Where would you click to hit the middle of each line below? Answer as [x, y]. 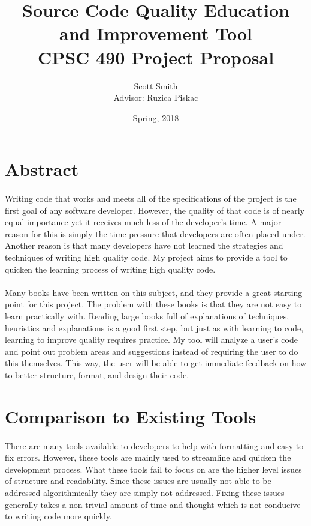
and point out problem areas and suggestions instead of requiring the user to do [152, 351]
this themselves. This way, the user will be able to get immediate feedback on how [156, 363]
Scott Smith [156, 86]
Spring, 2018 [156, 117]
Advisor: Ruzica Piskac [156, 98]
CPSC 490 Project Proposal [156, 57]
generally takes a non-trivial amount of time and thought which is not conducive [153, 504]
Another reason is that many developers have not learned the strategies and [144, 245]
